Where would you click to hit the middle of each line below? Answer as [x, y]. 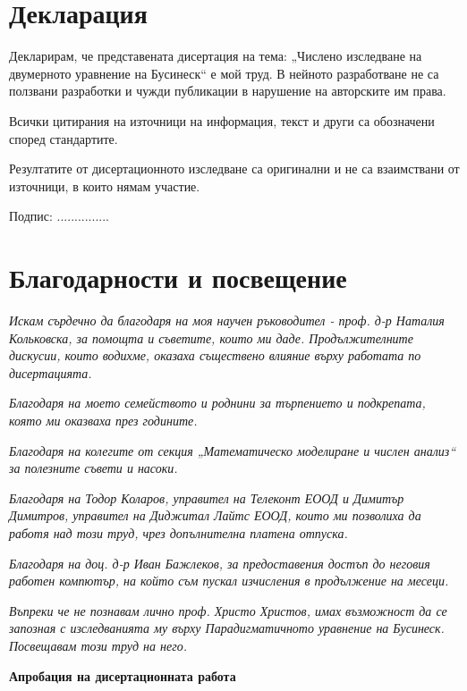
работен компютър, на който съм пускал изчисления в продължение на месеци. [229, 581]
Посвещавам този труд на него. [98, 645]
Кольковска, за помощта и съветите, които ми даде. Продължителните [211, 337]
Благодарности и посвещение [178, 278]
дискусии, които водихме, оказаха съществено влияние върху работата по [215, 355]
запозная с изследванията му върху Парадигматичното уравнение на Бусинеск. [227, 628]
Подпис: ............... [59, 216]
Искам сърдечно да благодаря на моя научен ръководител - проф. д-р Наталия [227, 320]
